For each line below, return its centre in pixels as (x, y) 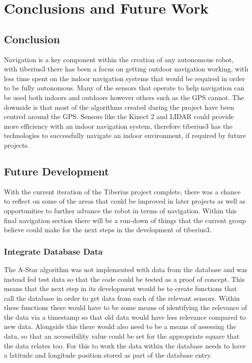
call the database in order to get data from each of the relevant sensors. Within (122, 298)
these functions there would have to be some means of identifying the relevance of (126, 307)
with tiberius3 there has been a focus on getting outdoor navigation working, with (126, 69)
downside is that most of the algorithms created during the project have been (119, 107)
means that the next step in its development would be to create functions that (120, 288)
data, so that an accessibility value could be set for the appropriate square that (122, 336)
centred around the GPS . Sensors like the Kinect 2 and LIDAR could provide (119, 116)
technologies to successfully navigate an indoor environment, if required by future (125, 135)
